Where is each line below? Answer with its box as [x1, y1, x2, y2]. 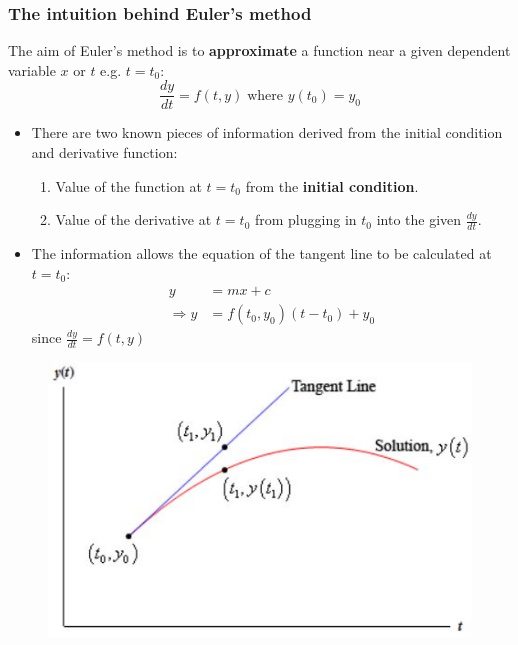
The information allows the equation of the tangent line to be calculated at [31, 243, 492, 264]
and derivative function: [31, 142, 178, 163]
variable [8, 59, 56, 80]
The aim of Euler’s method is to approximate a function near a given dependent [8, 40, 511, 61]
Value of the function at [55, 175, 202, 196]
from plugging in [254, 209, 357, 230]
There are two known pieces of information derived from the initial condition [31, 122, 503, 143]
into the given [376, 209, 462, 230]
